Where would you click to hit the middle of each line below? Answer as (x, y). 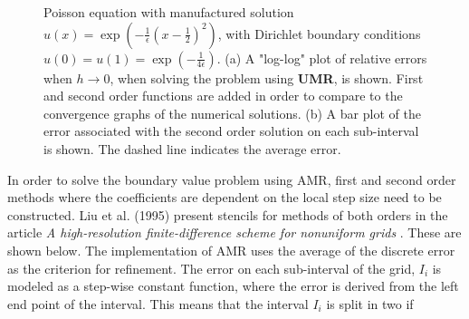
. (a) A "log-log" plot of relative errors (322, 58)
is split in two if (370, 303)
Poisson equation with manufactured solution (169, 12)
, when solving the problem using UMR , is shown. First (267, 77)
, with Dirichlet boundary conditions (319, 33)
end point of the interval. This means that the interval (158, 303)
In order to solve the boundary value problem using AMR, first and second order (232, 179)
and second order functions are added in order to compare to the (223, 96)
